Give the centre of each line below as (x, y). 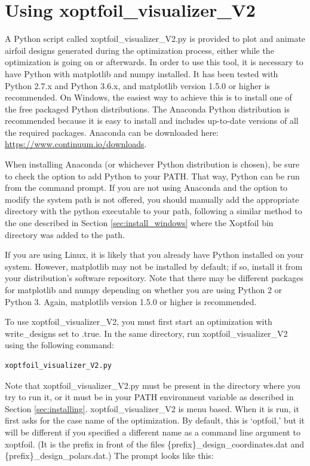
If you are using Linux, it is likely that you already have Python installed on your (154, 255)
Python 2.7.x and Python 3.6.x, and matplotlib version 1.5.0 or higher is (138, 85)
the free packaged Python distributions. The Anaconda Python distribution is (147, 109)
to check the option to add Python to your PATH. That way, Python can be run (152, 176)
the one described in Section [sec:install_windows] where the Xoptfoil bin (139, 223)
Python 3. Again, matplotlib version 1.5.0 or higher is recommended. (131, 301)
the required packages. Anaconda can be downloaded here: (112, 132)
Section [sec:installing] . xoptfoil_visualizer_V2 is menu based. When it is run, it (152, 408)
